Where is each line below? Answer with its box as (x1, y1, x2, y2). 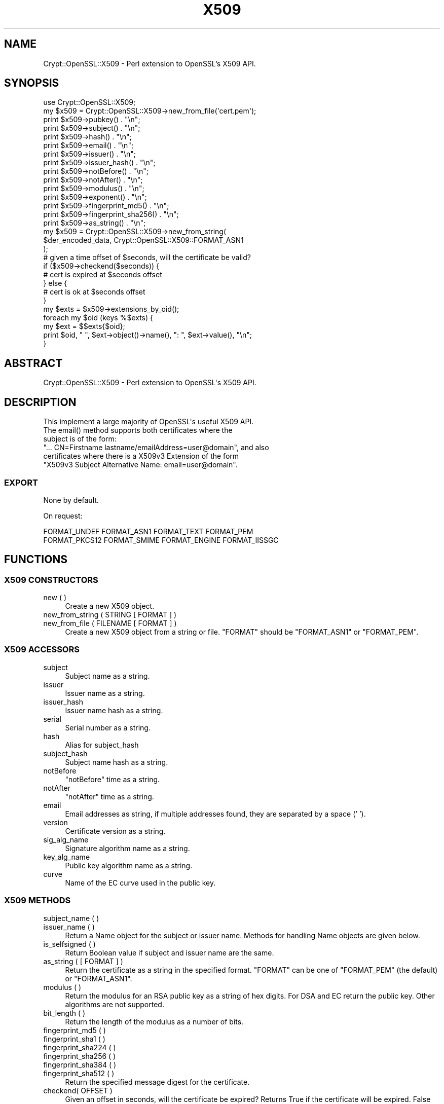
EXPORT (4, 477, 38, 488)
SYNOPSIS (4, 77, 59, 90)
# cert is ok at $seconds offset (43, 287, 145, 297)
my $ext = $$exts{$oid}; (43, 322, 125, 331)
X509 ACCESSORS (4, 644, 80, 655)
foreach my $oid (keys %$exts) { (43, 313, 154, 322)
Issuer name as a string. (65, 688, 145, 697)
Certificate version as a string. (65, 826, 166, 835)
